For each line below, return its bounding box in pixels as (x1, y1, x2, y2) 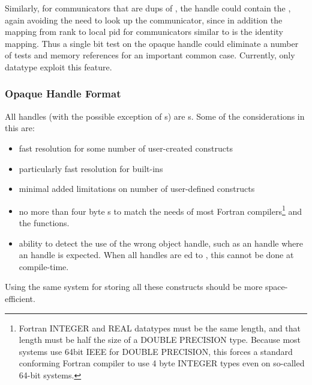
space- (265, 280, 288, 293)
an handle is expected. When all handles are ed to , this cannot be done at (19, 248, 294, 261)
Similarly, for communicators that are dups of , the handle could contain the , (5, 2, 291, 14)
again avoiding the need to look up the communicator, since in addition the (5, 13, 283, 26)
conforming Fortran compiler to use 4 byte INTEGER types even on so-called (19, 357, 305, 369)
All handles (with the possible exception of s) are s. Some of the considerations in (5, 109, 305, 122)
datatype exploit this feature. (5, 60, 112, 73)
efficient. (5, 292, 35, 304)
